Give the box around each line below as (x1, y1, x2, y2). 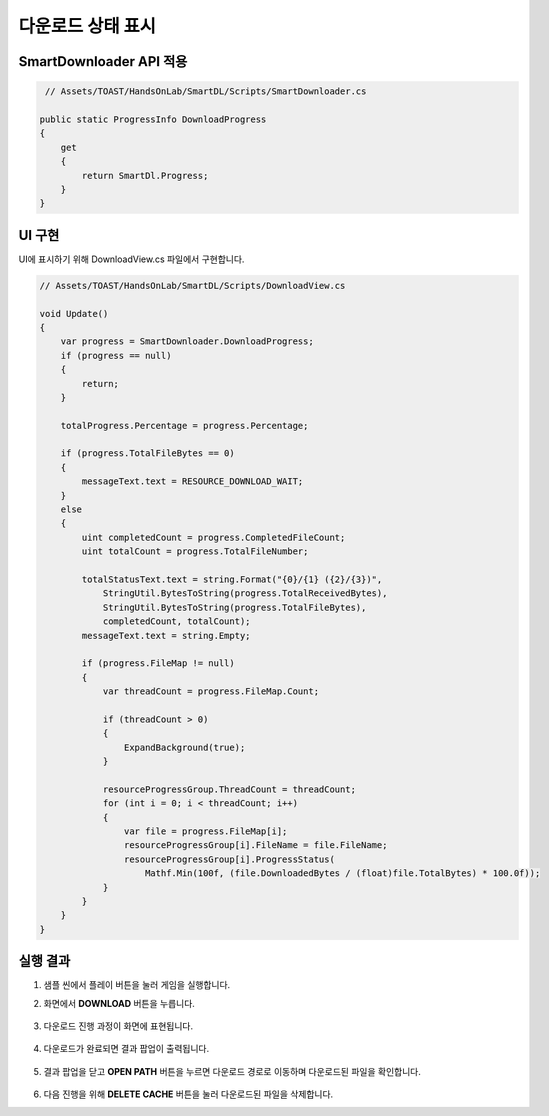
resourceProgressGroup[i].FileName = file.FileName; (123, 840, 388, 851)
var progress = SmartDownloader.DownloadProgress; (60, 336, 314, 347)
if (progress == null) (60, 350, 172, 361)
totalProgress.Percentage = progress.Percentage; (60, 420, 309, 431)
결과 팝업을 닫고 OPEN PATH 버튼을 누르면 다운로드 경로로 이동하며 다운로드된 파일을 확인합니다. (43, 1065, 422, 1077)
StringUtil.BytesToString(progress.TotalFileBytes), (102, 601, 367, 613)
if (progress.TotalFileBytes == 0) (60, 448, 235, 459)
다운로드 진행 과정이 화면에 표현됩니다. (43, 1020, 194, 1032)
